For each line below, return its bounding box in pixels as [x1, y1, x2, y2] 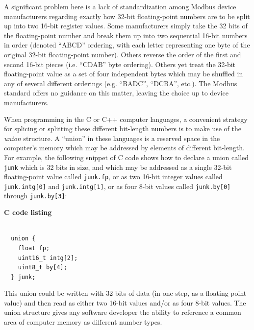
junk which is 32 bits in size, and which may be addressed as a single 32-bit [4, 162, 232, 172]
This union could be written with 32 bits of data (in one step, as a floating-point [4, 288, 247, 298]
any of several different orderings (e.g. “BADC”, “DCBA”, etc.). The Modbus [4, 78, 237, 88]
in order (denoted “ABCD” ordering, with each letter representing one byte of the [4, 40, 250, 50]
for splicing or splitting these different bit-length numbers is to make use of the [4, 123, 241, 134]
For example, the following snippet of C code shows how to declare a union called [4, 152, 249, 162]
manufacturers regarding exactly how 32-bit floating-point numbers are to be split [4, 11, 250, 21]
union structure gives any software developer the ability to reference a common [4, 307, 241, 317]
